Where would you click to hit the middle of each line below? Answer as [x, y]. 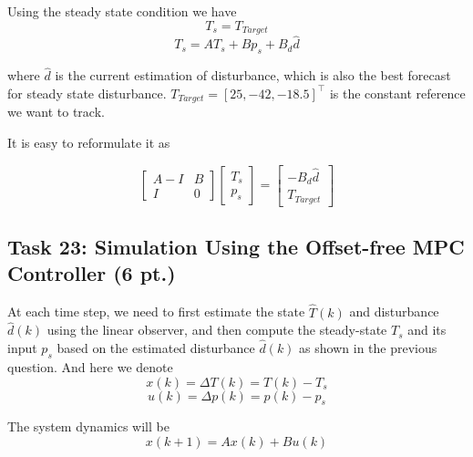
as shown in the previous [368, 348]
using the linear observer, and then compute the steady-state [217, 330]
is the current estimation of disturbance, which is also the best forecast [253, 75]
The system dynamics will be [88, 426]
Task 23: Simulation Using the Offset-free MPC [236, 247]
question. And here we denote [90, 366]
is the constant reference [397, 93]
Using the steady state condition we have [122, 11]
